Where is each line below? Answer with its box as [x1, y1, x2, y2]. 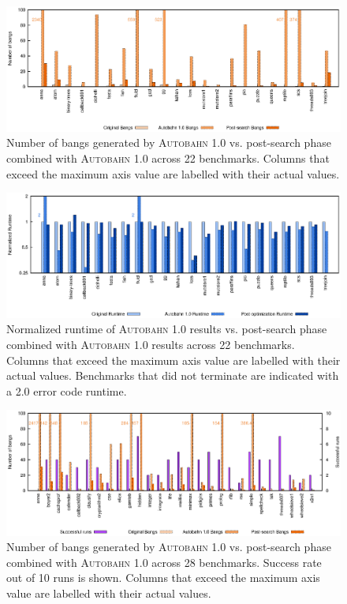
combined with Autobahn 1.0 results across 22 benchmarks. [6, 336, 295, 353]
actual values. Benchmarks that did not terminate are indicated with [6, 367, 339, 384]
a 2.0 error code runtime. [6, 382, 127, 399]
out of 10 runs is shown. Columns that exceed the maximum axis [6, 569, 320, 586]
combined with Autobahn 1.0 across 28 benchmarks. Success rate [6, 553, 322, 570]
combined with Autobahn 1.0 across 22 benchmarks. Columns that [6, 149, 330, 166]
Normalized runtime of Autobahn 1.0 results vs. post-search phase [6, 321, 327, 337]
